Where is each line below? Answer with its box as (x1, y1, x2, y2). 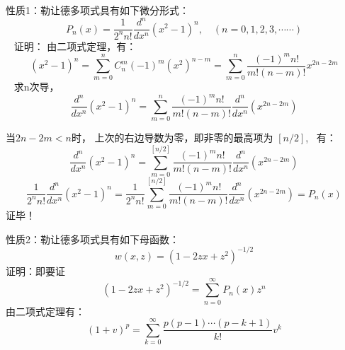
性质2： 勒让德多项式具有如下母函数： (6, 231, 179, 246)
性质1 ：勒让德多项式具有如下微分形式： (6, 3, 189, 17)
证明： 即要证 (6, 263, 65, 278)
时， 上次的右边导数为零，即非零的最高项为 (71, 130, 273, 145)
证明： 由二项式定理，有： (13, 38, 137, 53)
